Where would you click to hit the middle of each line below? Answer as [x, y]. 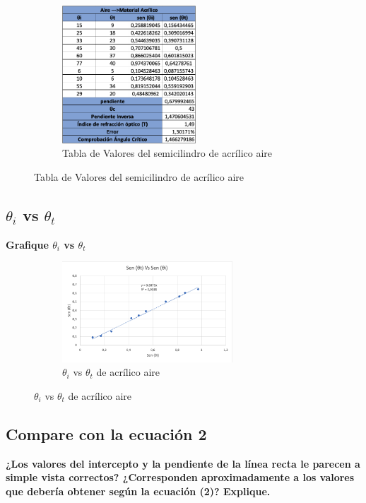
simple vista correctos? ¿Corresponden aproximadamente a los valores [180, 477]
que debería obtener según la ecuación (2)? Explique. [138, 491]
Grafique [27, 244]
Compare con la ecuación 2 [106, 433]
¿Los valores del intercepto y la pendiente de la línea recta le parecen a [183, 463]
